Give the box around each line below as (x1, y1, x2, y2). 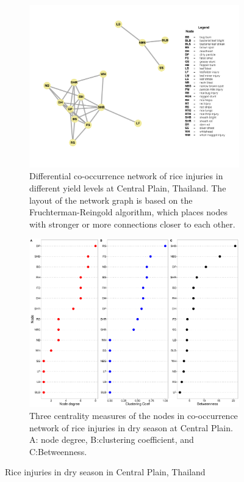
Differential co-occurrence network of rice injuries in (29, 169, 223, 182)
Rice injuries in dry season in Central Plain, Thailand (5, 465, 206, 478)
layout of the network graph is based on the (29, 193, 193, 206)
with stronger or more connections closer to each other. (29, 217, 235, 230)
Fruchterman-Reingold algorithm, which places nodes (29, 206, 228, 218)
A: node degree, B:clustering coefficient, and (29, 433, 194, 446)
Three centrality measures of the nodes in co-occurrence (29, 409, 238, 421)
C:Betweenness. (29, 445, 87, 458)
